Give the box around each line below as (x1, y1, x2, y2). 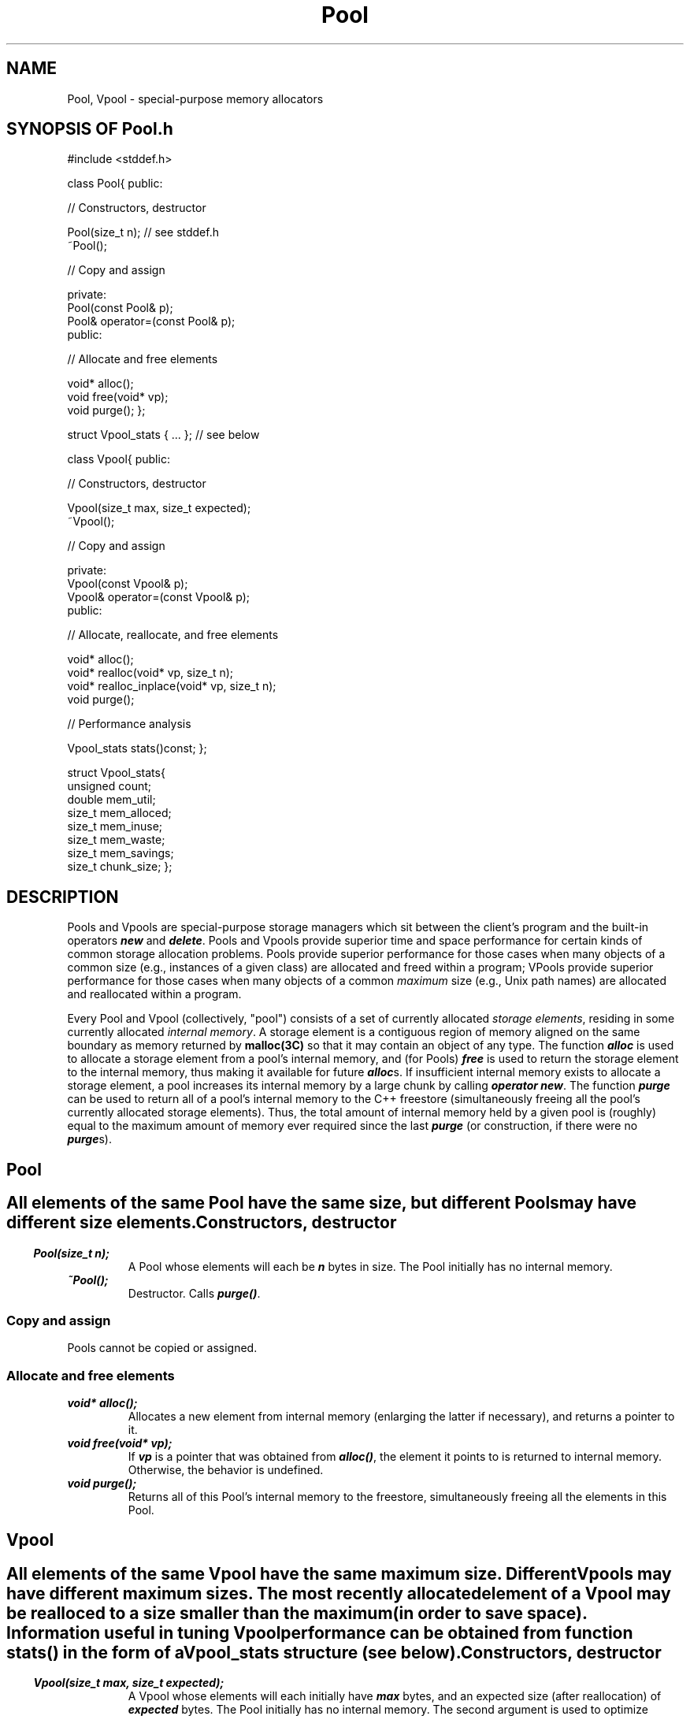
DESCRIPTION (6, 886, 119, 907)
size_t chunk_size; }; (67, 860, 172, 874)
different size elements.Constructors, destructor (6, 1213, 397, 1233)
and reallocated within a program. (67, 987, 242, 1001)
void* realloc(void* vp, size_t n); (67, 666, 234, 680)
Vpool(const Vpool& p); (67, 577, 188, 591)
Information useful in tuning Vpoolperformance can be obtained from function (6, 1622, 633, 1643)
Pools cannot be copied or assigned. (67, 1341, 258, 1355)
